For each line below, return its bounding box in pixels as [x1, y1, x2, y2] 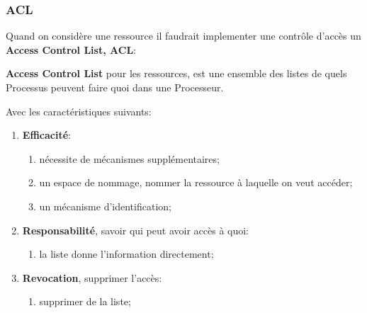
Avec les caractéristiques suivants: [6, 103, 152, 118]
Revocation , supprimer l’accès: [22, 270, 162, 285]
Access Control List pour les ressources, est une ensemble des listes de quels [6, 66, 347, 81]
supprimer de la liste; [39, 294, 131, 309]
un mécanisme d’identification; [39, 198, 171, 213]
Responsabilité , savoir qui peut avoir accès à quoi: [22, 222, 249, 237]
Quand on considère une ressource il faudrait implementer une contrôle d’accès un [6, 28, 361, 43]
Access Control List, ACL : [6, 42, 136, 57]
